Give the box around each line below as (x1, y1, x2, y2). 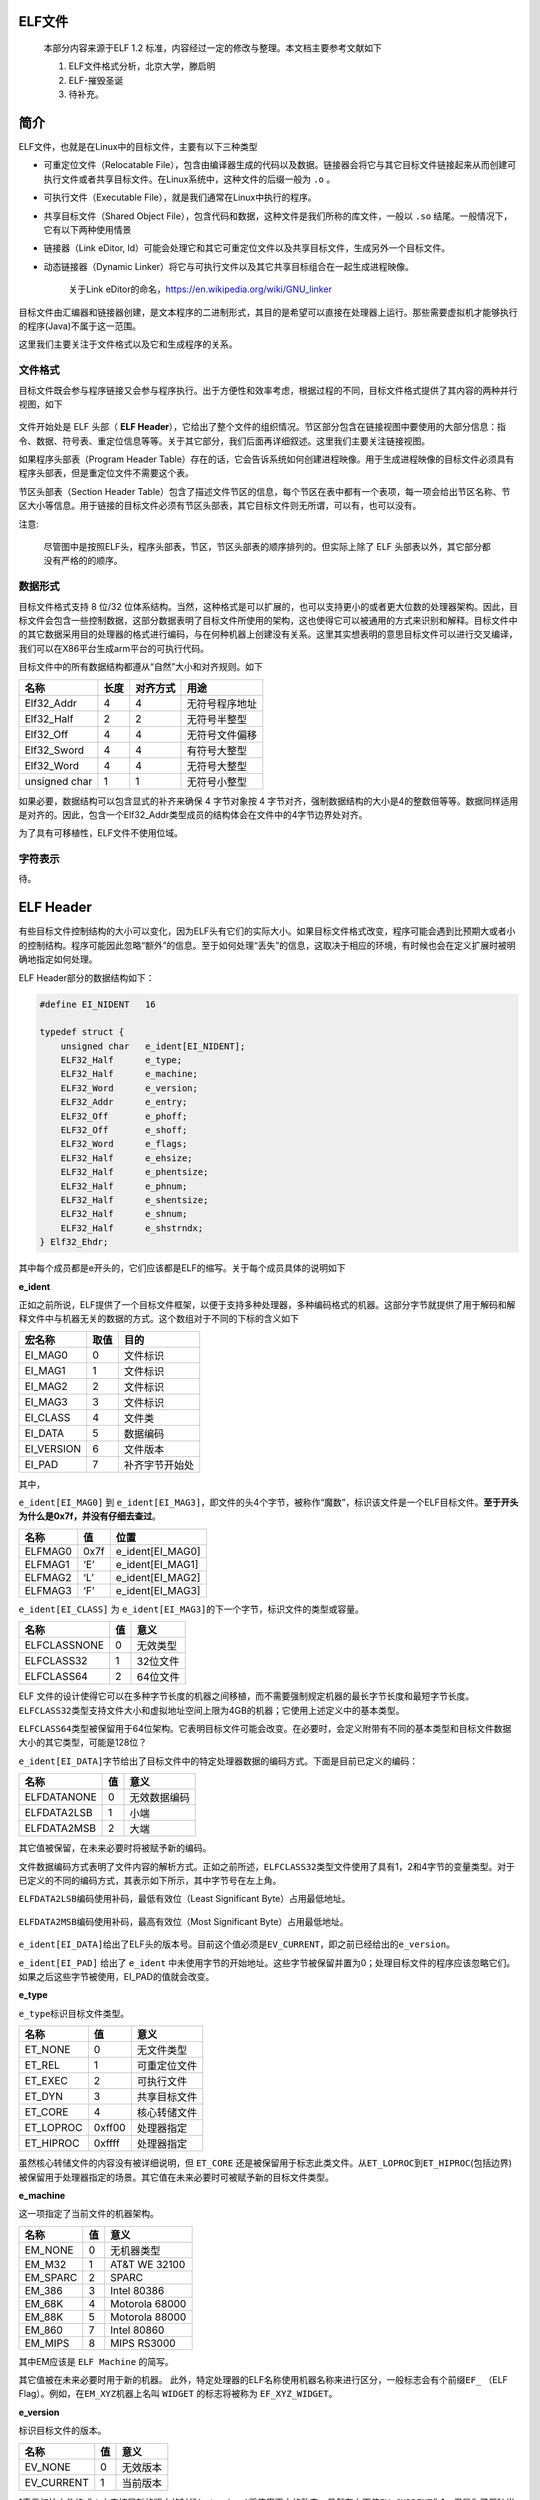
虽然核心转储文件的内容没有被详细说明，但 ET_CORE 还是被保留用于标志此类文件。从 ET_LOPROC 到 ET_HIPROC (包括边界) (18, 2157, 512, 2169)
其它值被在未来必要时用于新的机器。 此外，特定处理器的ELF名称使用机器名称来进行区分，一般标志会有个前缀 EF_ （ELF (18, 2374, 509, 2386)
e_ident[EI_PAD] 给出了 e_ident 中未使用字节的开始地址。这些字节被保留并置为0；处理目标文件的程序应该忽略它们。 (18, 1956, 516, 1969)
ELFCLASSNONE (24, 1638, 105, 1652)
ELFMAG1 (24, 1557, 70, 1571)
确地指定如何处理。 (18, 953, 98, 965)
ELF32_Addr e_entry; (60, 1096, 188, 1108)
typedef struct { (39, 1026, 125, 1038)
